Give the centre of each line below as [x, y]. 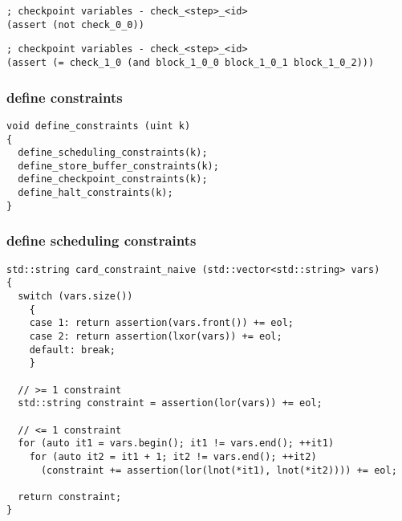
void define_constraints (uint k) [99, 126]
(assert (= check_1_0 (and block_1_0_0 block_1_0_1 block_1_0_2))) [191, 62]
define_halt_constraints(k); [95, 193]
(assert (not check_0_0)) [75, 24]
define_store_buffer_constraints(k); [118, 166]
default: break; [73, 350]
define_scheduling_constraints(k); [113, 153]
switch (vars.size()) [75, 296]
